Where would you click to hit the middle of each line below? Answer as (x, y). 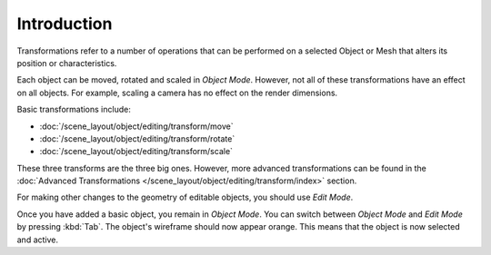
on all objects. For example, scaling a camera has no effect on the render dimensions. (177, 93)
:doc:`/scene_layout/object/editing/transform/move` (136, 126)
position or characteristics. (67, 63)
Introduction (65, 24)
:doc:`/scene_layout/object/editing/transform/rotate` (137, 138)
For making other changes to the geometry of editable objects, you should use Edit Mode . (185, 197)
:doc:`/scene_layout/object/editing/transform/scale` (136, 152)
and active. (38, 240)
